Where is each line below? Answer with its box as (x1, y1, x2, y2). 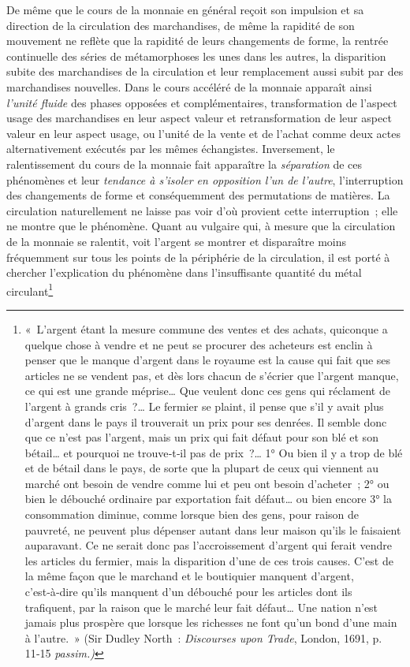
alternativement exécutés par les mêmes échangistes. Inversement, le (6, 140, 335, 157)
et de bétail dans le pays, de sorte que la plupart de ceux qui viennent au (24, 460, 379, 476)
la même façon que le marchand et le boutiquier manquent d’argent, (24, 568, 354, 584)
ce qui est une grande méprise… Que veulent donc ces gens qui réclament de (24, 382, 390, 399)
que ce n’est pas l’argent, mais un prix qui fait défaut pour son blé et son (24, 429, 378, 445)
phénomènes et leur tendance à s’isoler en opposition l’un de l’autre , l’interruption (6, 171, 404, 188)
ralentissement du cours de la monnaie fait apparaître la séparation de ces (6, 155, 363, 172)
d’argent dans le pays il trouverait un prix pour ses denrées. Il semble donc (24, 413, 387, 430)
